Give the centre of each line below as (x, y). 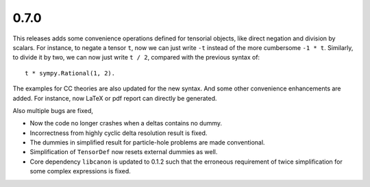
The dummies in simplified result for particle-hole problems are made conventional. (147, 142)
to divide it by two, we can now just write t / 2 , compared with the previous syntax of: (136, 58)
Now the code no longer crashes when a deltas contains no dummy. (126, 123)
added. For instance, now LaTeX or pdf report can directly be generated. (115, 98)
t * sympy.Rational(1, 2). (70, 73)
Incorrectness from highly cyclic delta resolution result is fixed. (119, 133)
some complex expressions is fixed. (81, 171)
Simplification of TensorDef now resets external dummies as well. (124, 152)
